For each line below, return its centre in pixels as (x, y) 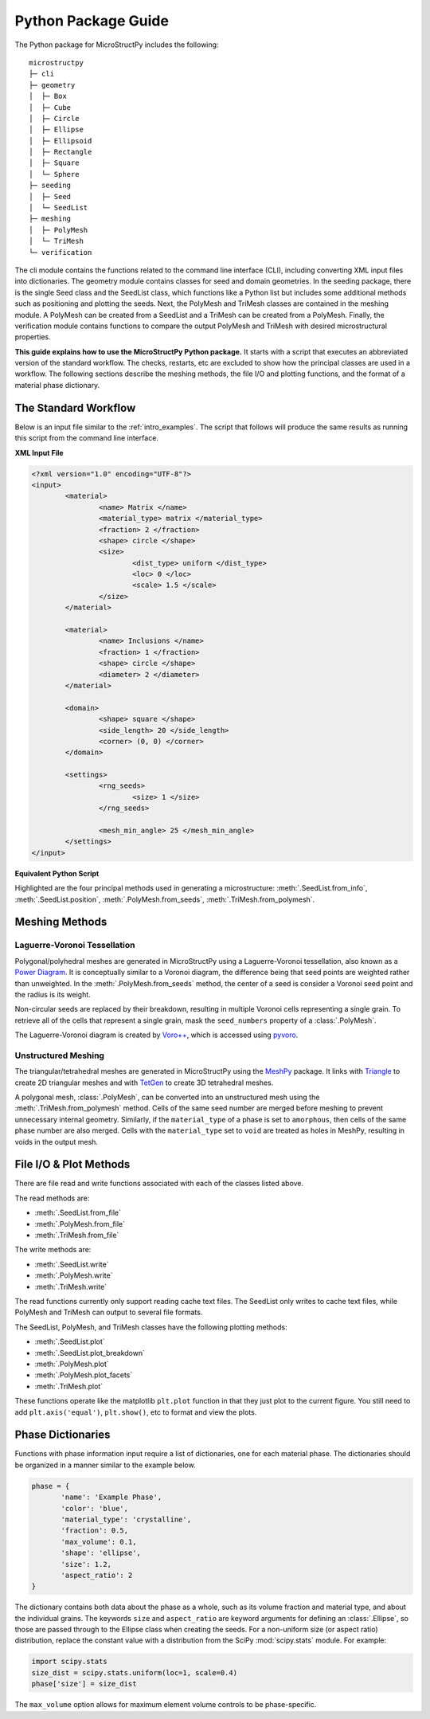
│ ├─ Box (48, 96)
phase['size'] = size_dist (84, 1684)
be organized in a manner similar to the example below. (105, 1465)
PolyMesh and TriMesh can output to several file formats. (109, 1312)
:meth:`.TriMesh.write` (71, 1286)
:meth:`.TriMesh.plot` (69, 1386)
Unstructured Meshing (60, 1055)
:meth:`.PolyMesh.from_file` (80, 1224)
